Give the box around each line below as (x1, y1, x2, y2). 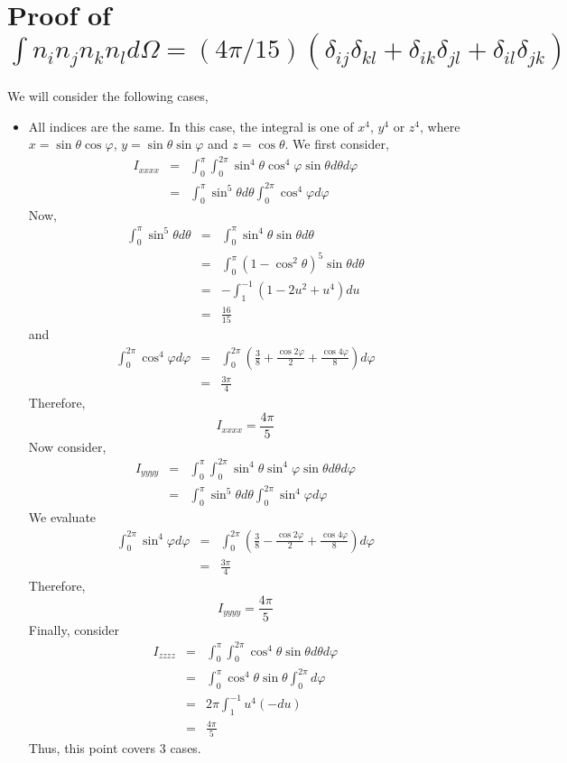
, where (420, 116, 460, 135)
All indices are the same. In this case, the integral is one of (28, 116, 354, 135)
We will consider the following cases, (7, 87, 209, 106)
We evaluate (28, 507, 97, 526)
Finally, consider (28, 620, 120, 639)
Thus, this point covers (28, 739, 156, 757)
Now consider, (28, 437, 107, 455)
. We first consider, (284, 134, 389, 153)
